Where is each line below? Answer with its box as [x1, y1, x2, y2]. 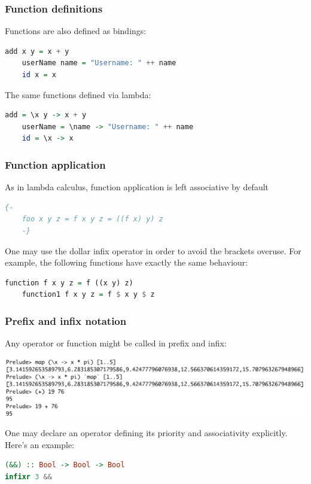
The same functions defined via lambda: [5, 88, 151, 101]
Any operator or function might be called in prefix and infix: [5, 337, 227, 349]
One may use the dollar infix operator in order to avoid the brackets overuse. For [5, 244, 301, 257]
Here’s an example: [5, 438, 74, 450]
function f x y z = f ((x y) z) [5, 278, 133, 287]
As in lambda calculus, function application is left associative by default [5, 181, 269, 193]
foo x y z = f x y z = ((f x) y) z [22, 215, 163, 224]
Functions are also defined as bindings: [5, 25, 147, 37]
